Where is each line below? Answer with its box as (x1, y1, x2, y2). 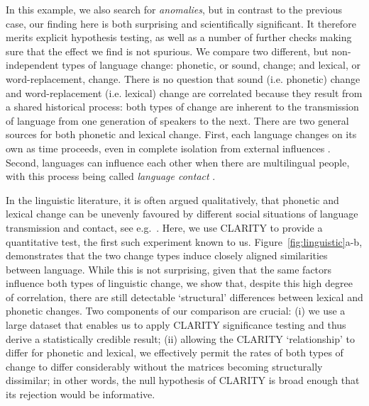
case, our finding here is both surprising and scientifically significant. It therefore (6, 16, 356, 30)
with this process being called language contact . (6, 169, 216, 184)
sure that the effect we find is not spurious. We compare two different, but (6, 43, 329, 58)
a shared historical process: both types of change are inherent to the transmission (6, 99, 359, 114)
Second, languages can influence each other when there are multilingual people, (6, 154, 350, 169)
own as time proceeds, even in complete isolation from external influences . (6, 140, 331, 155)
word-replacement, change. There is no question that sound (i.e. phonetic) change (6, 71, 360, 86)
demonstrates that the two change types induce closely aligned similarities (6, 248, 328, 263)
